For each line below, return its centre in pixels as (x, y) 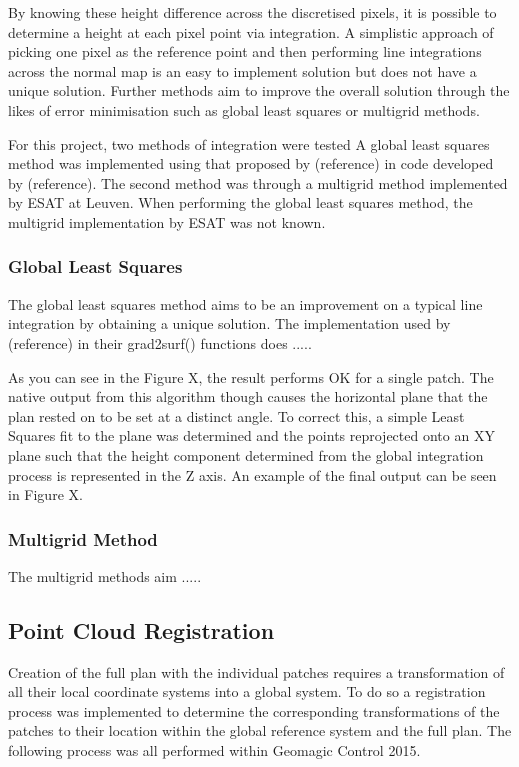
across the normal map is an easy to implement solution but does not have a (242, 70)
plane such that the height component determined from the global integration (246, 454)
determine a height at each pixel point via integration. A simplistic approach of (251, 31)
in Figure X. (45, 494)
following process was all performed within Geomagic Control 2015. (214, 750)
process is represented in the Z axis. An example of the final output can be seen (252, 474)
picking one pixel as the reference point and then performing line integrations (245, 51)
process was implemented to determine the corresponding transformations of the (254, 710)
